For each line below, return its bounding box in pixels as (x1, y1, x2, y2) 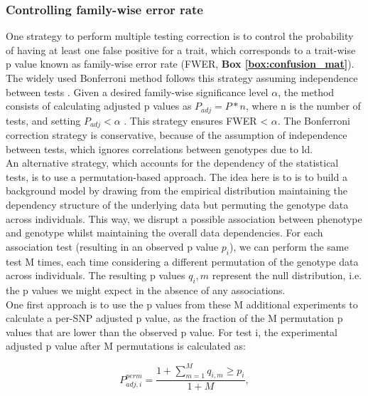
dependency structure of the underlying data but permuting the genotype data (6, 197, 349, 212)
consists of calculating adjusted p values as (6, 98, 192, 113)
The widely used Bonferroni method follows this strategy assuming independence (6, 71, 358, 85)
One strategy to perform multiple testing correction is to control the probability (6, 28, 354, 43)
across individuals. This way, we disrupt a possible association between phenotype (6, 211, 362, 226)
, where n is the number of (245, 98, 361, 113)
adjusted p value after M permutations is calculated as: (6, 338, 246, 353)
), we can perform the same (229, 239, 349, 254)
